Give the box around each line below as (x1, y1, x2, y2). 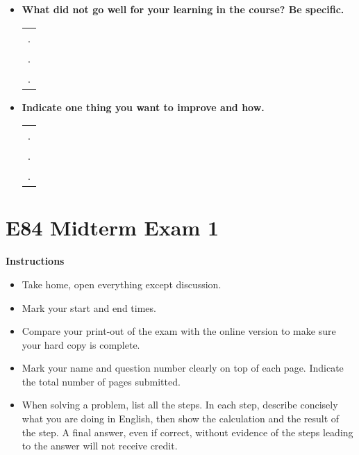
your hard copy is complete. (22, 337, 140, 351)
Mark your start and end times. (22, 300, 156, 315)
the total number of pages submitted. (22, 374, 181, 388)
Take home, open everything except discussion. (22, 276, 222, 291)
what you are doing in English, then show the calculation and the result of (22, 411, 340, 426)
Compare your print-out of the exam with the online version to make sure (22, 324, 336, 338)
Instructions (6, 254, 65, 268)
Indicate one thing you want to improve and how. (22, 99, 265, 114)
